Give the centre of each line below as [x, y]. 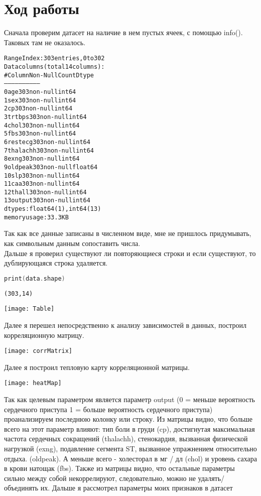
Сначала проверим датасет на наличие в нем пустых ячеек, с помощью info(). [123, 32]
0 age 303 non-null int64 [40, 92]
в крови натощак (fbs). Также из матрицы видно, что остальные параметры [119, 468]
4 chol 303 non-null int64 [42, 125]
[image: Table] [29, 309]
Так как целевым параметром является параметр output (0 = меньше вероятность [129, 399]
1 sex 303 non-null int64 [40, 100]
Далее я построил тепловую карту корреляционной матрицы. [97, 367]
